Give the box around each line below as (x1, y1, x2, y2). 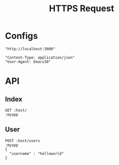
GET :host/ (5, 108, 27, 113)
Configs (5, 30, 38, 41)
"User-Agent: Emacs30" (5, 59, 51, 64)
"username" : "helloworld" (9, 151, 64, 156)
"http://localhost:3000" (5, 46, 55, 51)
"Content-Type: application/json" (5, 55, 75, 60)
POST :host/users (5, 138, 40, 143)
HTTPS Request (49, 3, 114, 14)
